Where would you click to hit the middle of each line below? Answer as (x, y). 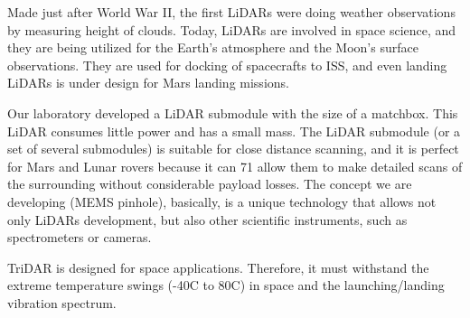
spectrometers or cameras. (80, 237)
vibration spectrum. (62, 302)
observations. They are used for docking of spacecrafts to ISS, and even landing (227, 65)
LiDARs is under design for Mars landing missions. (148, 83)
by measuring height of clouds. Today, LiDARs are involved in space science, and (232, 29)
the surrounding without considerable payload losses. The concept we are (210, 184)
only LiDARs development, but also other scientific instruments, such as (207, 219)
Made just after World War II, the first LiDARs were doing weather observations (231, 12)
